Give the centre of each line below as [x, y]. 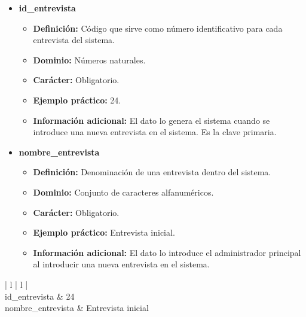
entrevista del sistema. [74, 40]
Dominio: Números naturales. [89, 60]
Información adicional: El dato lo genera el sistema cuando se [152, 120]
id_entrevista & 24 [40, 296]
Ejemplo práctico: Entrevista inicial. [104, 232]
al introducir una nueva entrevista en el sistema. [121, 264]
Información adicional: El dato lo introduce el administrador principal [167, 252]
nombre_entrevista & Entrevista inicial [77, 308]
